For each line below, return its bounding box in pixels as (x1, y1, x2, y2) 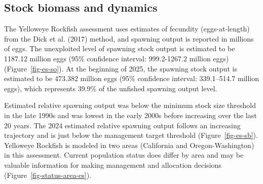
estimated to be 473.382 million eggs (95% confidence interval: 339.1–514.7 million (4, 73, 259, 84)
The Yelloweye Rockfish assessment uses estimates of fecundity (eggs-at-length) (4, 23, 250, 34)
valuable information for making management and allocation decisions (4, 159, 221, 170)
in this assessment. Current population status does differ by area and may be (4, 150, 244, 160)
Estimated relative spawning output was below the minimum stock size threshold (4, 100, 256, 111)
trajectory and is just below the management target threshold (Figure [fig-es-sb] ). (4, 130, 258, 140)
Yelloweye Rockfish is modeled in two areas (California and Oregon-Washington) (4, 139, 254, 150)
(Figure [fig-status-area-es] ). (4, 169, 92, 180)
